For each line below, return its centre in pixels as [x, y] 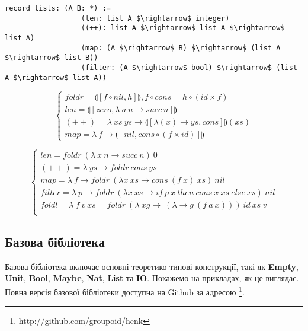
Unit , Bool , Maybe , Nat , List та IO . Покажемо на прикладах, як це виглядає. [152, 278]
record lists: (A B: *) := [58, 8]
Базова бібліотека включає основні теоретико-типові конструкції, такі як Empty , [152, 266]
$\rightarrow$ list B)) [52, 58]
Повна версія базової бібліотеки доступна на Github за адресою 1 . [125, 291]
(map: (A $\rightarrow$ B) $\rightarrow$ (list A [181, 48]
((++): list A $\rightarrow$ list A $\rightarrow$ [183, 28]
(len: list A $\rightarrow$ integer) [155, 18]
